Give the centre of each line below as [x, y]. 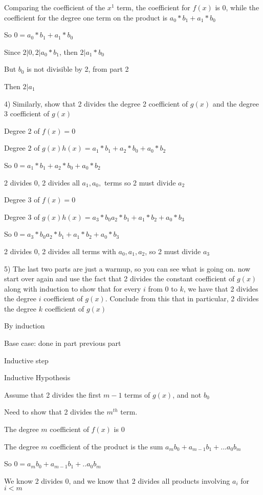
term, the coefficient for [154, 7]
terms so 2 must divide [140, 182]
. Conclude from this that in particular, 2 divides [182, 298]
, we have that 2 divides [221, 288]
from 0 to [163, 288]
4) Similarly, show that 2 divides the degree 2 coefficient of [96, 103]
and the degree [236, 103]
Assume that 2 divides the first [53, 394]
